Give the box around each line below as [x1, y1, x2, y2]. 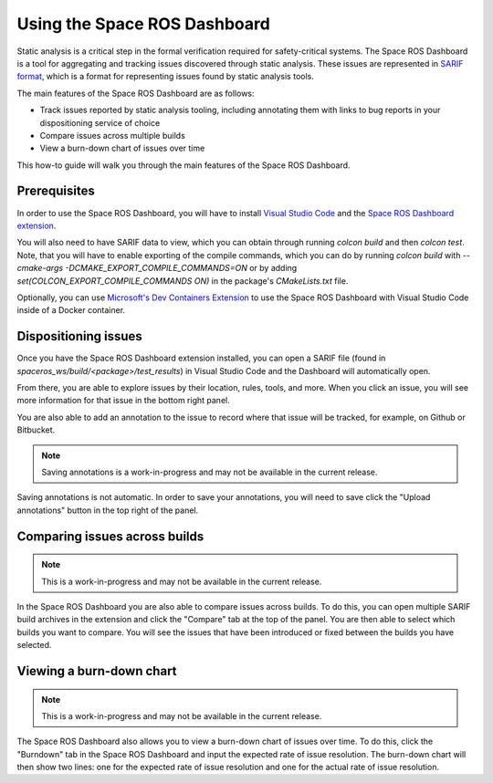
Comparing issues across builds [16, 528, 205, 544]
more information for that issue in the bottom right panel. [16, 395, 230, 406]
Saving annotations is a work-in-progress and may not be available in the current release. [41, 466, 378, 477]
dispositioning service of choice [39, 117, 161, 128]
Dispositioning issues [16, 329, 143, 344]
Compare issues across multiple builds [39, 130, 186, 141]
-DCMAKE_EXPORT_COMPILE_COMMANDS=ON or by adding [65, 263, 298, 274]
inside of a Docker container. [16, 305, 126, 316]
